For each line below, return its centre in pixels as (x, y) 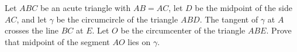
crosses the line (32, 30)
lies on (139, 41)
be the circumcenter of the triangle (183, 30)
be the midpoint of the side (244, 8)
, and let (32, 19)
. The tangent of (229, 19)
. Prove (279, 30)
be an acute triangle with (85, 8)
